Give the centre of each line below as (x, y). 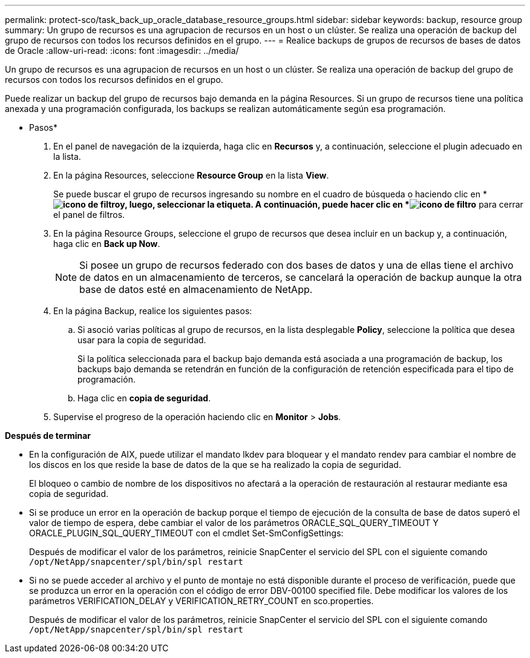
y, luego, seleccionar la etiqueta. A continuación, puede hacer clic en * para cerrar (322, 204)
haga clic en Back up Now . (107, 244)
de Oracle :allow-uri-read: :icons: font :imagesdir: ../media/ (122, 51)
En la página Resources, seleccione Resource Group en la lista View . (191, 175)
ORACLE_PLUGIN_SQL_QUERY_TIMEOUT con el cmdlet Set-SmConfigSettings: (186, 533)
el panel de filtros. (89, 215)
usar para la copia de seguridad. (142, 340)
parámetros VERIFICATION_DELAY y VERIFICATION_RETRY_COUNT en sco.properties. (201, 601)
